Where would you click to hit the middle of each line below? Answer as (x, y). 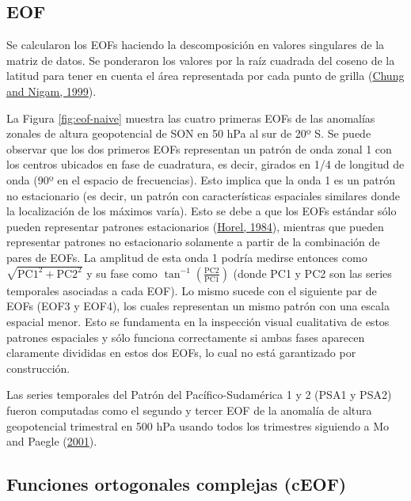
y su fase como (122, 273)
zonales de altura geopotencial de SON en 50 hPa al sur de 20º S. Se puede (189, 133)
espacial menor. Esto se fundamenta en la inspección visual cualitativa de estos (198, 321)
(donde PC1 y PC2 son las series (312, 273)
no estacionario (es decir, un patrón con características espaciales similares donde (204, 195)
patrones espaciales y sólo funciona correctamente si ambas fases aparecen (186, 337)
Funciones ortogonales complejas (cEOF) (177, 484)
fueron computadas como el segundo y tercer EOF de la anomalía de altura (189, 410)
